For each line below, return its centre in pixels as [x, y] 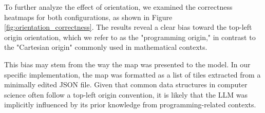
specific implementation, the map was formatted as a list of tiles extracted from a [132, 74]
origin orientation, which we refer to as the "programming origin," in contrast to [130, 37]
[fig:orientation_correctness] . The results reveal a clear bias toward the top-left [128, 27]
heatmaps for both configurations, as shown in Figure [88, 17]
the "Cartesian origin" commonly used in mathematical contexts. [106, 47]
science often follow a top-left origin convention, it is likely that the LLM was [126, 94]
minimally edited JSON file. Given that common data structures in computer [126, 84]
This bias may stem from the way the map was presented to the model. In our [127, 64]
